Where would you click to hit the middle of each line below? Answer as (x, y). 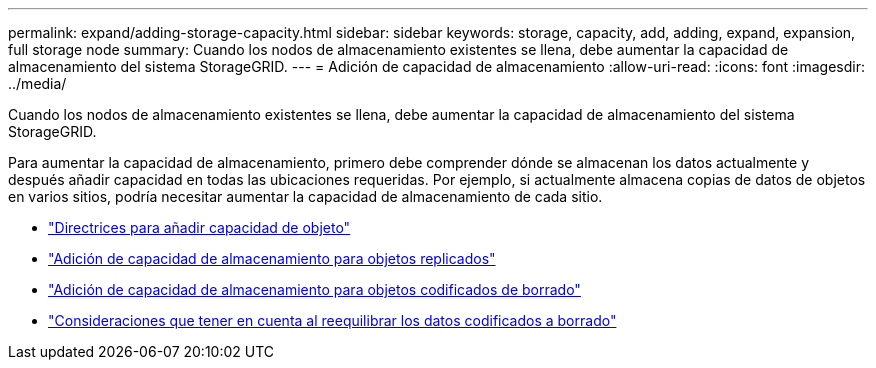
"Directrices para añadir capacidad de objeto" (199, 227)
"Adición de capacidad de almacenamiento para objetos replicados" (272, 258)
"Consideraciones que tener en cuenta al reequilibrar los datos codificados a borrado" (332, 320)
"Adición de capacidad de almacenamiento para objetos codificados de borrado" (314, 289)
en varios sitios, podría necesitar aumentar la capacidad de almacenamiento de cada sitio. (305, 196)
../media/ (37, 83)
